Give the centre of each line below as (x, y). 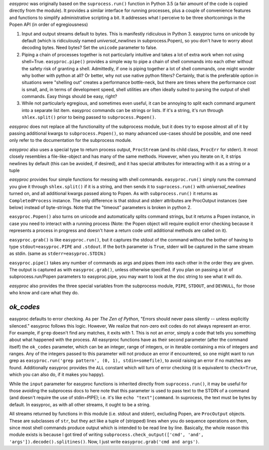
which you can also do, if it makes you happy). (57, 375)
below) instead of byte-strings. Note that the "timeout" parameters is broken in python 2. (100, 207)
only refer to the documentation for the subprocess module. (70, 140)
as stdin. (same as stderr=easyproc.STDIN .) (58, 253)
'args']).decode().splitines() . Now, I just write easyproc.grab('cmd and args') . (104, 442)
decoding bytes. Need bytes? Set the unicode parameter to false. (90, 48)
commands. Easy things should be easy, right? (69, 97)
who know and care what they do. (44, 293)
